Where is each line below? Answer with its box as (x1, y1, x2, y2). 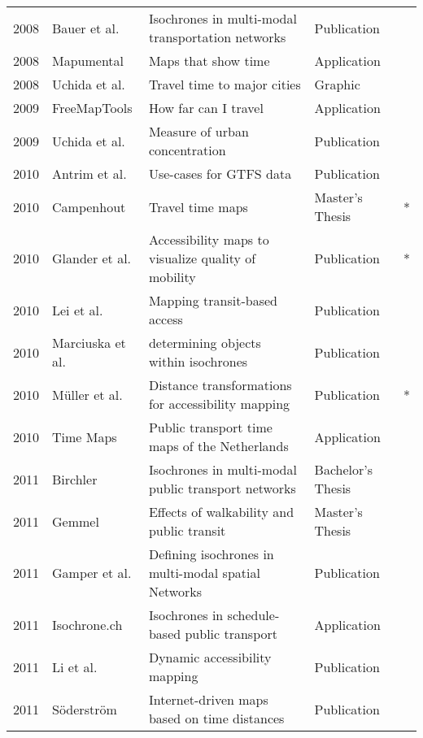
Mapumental (52, 51, 124, 70)
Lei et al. (52, 300, 103, 319)
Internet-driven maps (148, 690, 268, 709)
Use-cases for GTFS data (148, 164, 292, 183)
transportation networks (148, 28, 286, 46)
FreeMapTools (52, 98, 133, 117)
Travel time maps (148, 197, 248, 216)
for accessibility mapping (148, 394, 290, 413)
